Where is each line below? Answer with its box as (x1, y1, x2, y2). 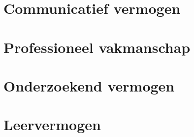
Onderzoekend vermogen (3, 75, 175, 95)
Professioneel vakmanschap (3, 37, 191, 57)
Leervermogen (3, 114, 101, 135)
